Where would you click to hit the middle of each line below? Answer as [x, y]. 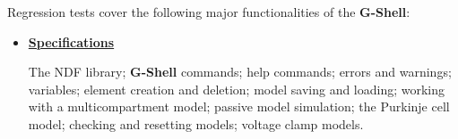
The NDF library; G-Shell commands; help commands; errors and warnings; [240, 72]
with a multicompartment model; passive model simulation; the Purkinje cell [239, 106]
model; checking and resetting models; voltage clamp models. [196, 123]
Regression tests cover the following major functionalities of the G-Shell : [209, 12]
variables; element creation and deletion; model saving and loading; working [237, 89]
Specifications [71, 41]
